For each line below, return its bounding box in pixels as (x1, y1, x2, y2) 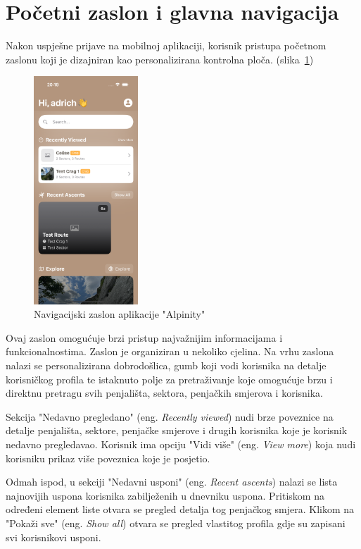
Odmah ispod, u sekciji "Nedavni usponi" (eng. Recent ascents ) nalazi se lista (6, 474, 338, 489)
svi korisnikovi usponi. (6, 529, 101, 544)
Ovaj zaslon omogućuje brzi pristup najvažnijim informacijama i (6, 330, 283, 345)
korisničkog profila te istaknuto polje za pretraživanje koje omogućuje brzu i (6, 371, 333, 386)
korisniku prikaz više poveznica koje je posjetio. (6, 450, 210, 465)
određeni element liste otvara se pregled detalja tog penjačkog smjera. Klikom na (6, 502, 355, 517)
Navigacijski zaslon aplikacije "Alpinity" (34, 307, 205, 321)
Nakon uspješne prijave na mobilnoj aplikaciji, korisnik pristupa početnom (6, 38, 327, 53)
